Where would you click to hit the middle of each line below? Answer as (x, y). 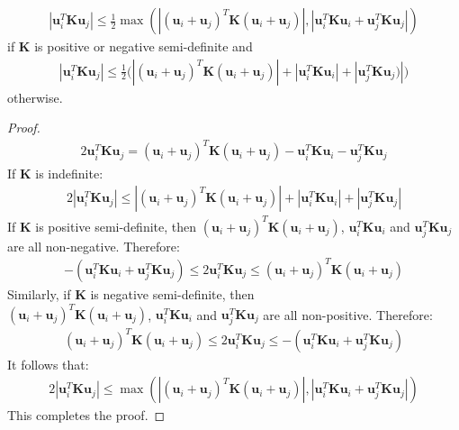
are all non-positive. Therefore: (348, 314)
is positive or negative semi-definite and (144, 46)
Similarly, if (39, 293)
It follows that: (48, 364)
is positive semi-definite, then (116, 226)
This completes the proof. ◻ (86, 415)
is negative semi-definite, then (172, 293)
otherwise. (35, 97)
